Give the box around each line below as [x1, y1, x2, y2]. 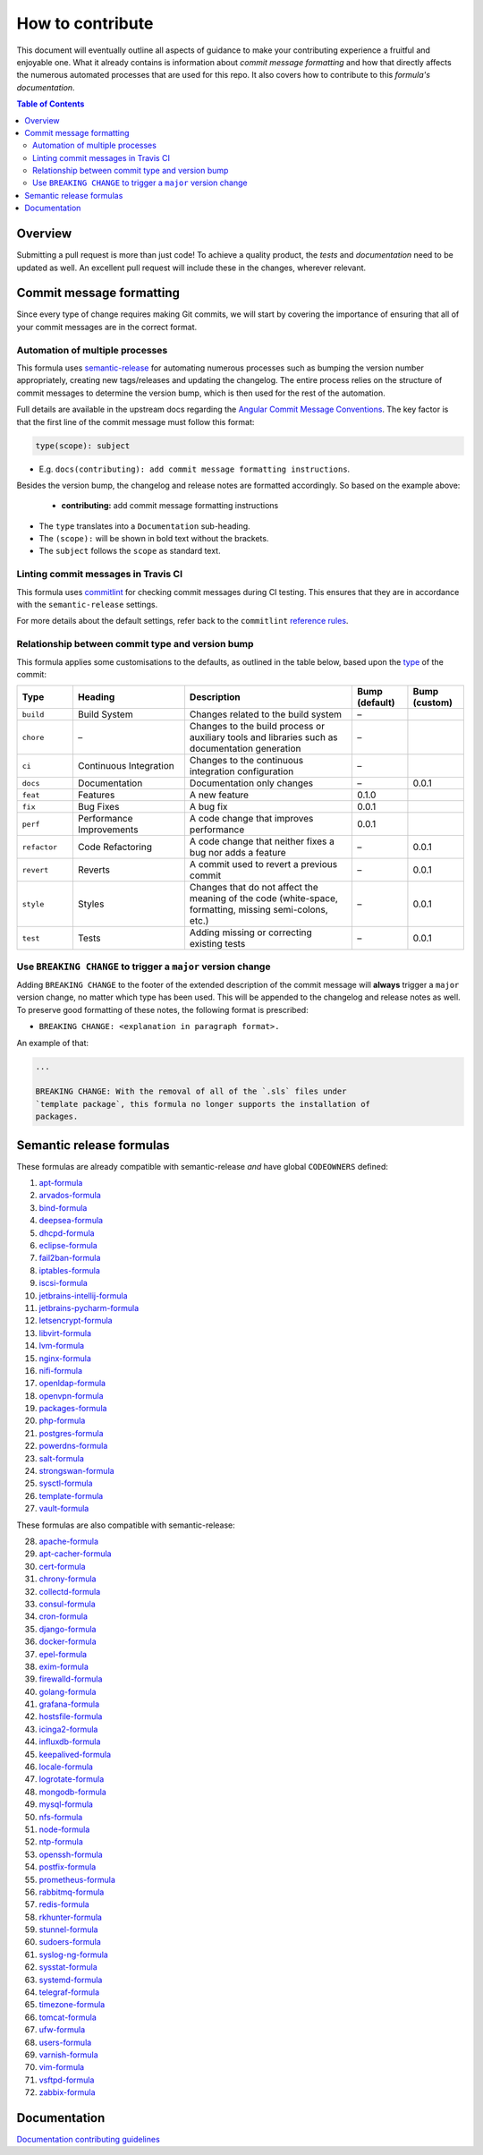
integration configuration [189, 765, 294, 778]
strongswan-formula [38, 1466, 115, 1477]
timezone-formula [38, 1999, 106, 2010]
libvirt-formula [38, 1327, 92, 1338]
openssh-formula [38, 1849, 103, 1860]
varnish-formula [38, 2049, 98, 2060]
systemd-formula [38, 1974, 103, 1985]
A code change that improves [189, 813, 314, 825]
